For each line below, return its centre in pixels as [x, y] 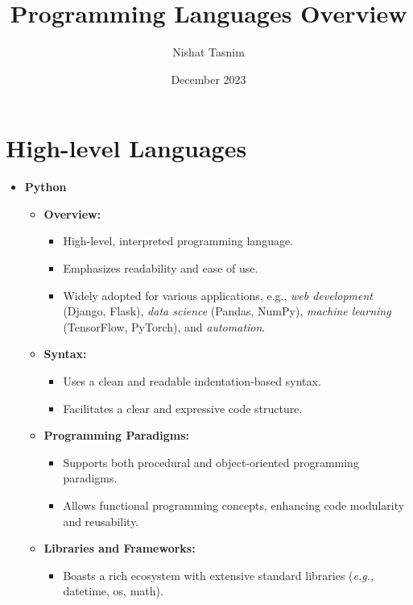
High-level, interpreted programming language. [178, 241]
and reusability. [101, 521]
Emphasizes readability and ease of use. [161, 268]
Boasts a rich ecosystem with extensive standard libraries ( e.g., [219, 575]
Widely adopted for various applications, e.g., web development [218, 295]
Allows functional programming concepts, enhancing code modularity [234, 505]
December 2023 [209, 79]
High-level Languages [126, 148]
